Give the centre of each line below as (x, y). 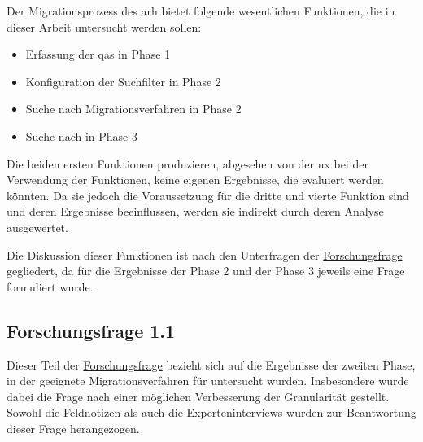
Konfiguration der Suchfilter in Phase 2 (123, 81)
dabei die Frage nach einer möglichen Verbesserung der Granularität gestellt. (198, 396)
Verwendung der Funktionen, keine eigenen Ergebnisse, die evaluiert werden (195, 179)
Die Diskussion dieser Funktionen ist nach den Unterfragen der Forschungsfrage (205, 254)
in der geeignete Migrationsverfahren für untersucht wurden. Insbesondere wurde (208, 381)
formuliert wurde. (50, 286)
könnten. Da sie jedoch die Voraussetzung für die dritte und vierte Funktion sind (208, 195)
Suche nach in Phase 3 (81, 136)
